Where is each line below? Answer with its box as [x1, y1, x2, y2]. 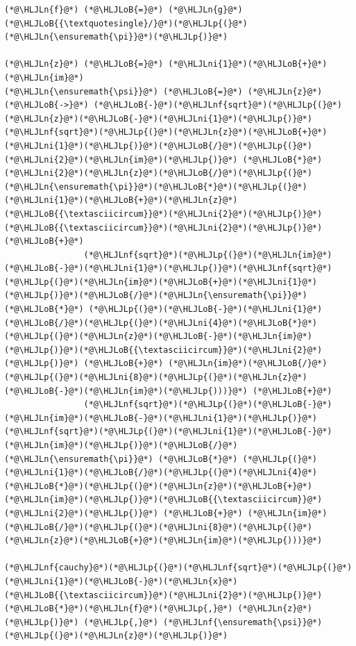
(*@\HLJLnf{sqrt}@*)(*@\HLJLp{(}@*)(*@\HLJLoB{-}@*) [83, 399, 332, 410]
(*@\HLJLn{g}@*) [168, 5, 243, 15]
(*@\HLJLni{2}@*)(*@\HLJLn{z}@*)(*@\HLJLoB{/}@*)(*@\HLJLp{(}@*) [4, 168, 312, 179]
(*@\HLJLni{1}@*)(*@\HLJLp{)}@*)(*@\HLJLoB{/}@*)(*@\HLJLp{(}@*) [4, 140, 312, 151]
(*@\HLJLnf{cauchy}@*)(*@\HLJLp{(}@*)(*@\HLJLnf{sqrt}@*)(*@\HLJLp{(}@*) [4, 563, 353, 573]
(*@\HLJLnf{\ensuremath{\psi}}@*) [163, 617, 323, 627]
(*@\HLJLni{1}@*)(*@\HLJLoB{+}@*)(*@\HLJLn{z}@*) [4, 195, 238, 206]
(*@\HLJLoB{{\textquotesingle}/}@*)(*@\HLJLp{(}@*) [4, 18, 248, 28]
